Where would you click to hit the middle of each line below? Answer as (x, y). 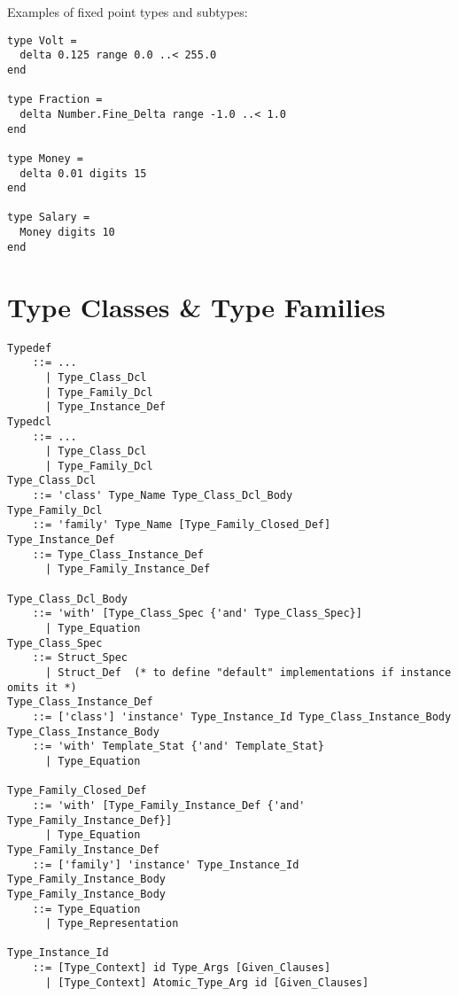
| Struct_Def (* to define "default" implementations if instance (248, 673)
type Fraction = (55, 100)
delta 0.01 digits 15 (83, 173)
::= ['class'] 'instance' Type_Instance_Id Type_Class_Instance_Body (242, 716)
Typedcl (30, 421)
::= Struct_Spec (80, 658)
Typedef (30, 348)
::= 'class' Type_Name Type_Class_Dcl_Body (163, 496)
